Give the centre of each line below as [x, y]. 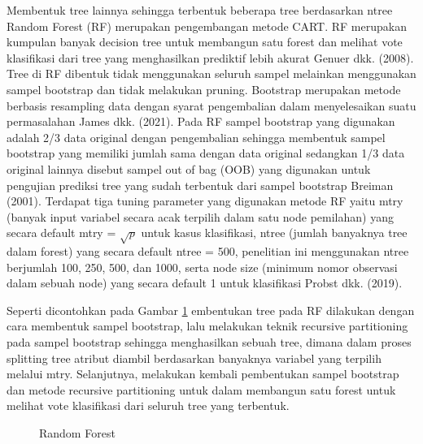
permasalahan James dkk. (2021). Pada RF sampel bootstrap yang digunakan [201, 121]
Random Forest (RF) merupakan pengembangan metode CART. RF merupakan [207, 26]
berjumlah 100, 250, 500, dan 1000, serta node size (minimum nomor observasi [202, 267]
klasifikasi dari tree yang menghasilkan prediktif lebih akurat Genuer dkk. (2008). [210, 57]
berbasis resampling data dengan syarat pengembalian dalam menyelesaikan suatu [211, 105]
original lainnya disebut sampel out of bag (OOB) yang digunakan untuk [189, 168]
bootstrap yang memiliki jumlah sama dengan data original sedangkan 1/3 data [206, 153]
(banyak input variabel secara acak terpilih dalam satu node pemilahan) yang [200, 216]
